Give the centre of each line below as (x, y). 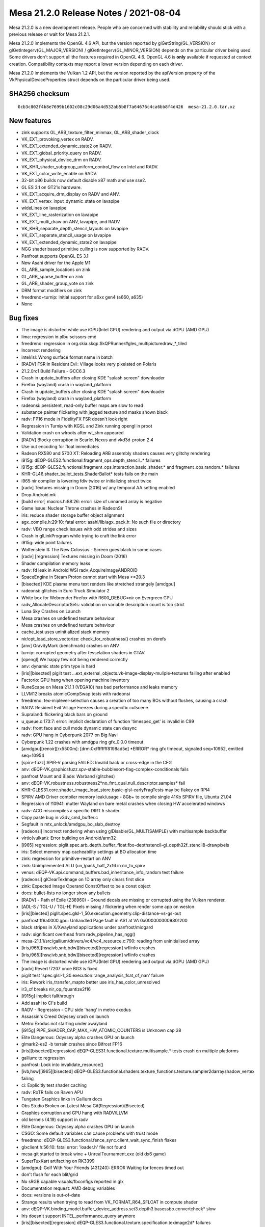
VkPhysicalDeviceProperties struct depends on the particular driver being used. (90, 80)
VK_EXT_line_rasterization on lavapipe (60, 215)
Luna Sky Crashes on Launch (51, 612)
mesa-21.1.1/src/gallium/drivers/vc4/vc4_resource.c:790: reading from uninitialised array (110, 941)
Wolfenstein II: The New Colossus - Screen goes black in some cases (92, 549)
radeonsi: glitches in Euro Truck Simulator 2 (66, 591)
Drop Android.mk (39, 494)
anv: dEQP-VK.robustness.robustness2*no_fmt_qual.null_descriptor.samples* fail (103, 783)
